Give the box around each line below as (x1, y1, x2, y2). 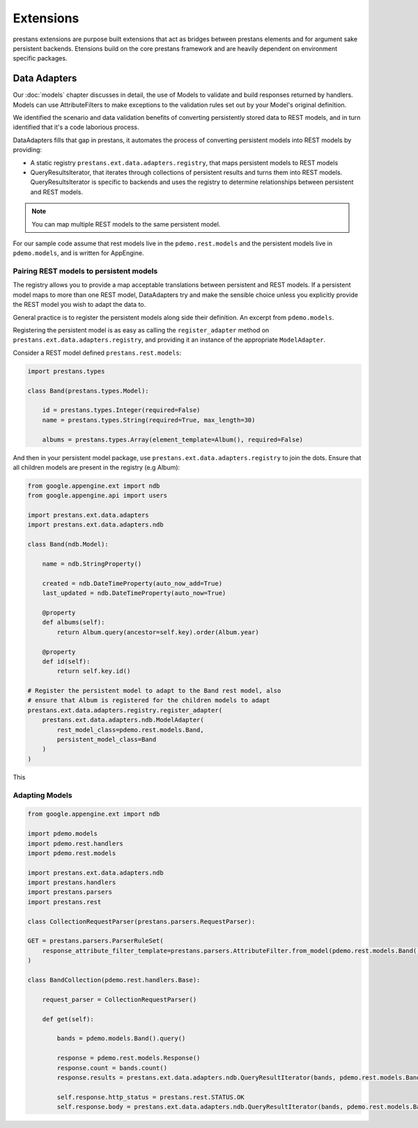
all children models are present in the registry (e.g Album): (13, 463, 180, 471)
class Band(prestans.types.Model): (27, 387, 149, 395)
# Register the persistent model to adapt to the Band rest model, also (27, 687, 281, 695)
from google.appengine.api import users (27, 491, 167, 500)
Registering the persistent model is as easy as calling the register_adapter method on (13, 326, 270, 335)
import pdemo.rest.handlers (27, 839, 123, 847)
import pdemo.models (27, 830, 98, 838)
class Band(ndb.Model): (27, 540, 109, 549)
